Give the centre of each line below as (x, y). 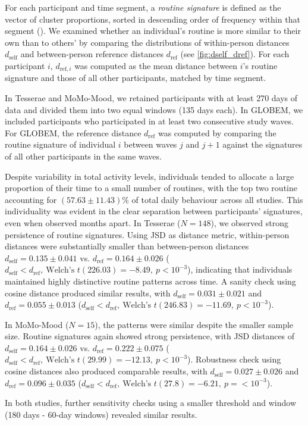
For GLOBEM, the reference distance (73, 132)
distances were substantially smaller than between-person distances (127, 246)
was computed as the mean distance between (156, 65)
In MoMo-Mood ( (37, 324)
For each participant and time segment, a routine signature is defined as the (143, 7)
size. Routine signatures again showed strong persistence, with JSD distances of (150, 336)
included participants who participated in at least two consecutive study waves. (149, 121)
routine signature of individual (60, 144)
